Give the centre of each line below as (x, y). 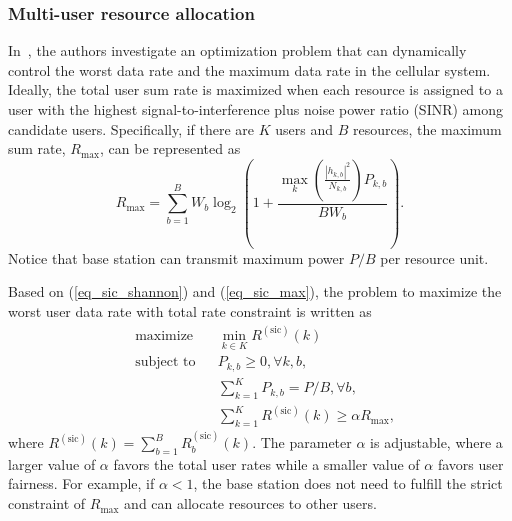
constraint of (47, 503)
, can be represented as (170, 148)
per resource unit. (434, 257)
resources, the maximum (427, 128)
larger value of (52, 463)
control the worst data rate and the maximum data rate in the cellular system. (249, 69)
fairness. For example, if (81, 483)
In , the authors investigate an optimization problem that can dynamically (237, 50)
